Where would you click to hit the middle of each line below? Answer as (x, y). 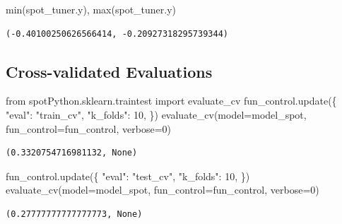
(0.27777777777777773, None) (74, 214)
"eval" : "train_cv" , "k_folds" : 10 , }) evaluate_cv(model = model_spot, (156, 114)
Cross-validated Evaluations (109, 71)
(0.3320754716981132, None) (72, 153)
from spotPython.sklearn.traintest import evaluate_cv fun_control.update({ (171, 101)
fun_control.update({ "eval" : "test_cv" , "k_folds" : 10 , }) (128, 176)
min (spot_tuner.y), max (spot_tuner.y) (91, 9)
